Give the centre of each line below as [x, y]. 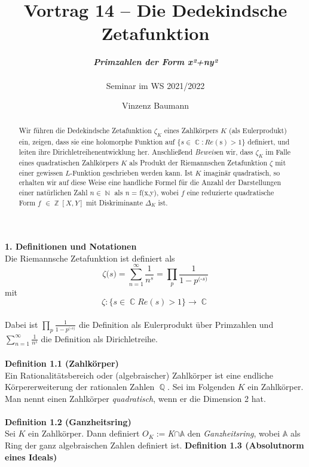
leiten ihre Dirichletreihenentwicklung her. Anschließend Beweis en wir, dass [136, 151]
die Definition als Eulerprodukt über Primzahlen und [176, 324]
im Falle [278, 151]
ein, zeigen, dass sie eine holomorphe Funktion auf [97, 141]
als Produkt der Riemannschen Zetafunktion [198, 162]
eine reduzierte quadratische [230, 192]
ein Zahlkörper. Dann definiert [84, 433]
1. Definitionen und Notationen [71, 246]
